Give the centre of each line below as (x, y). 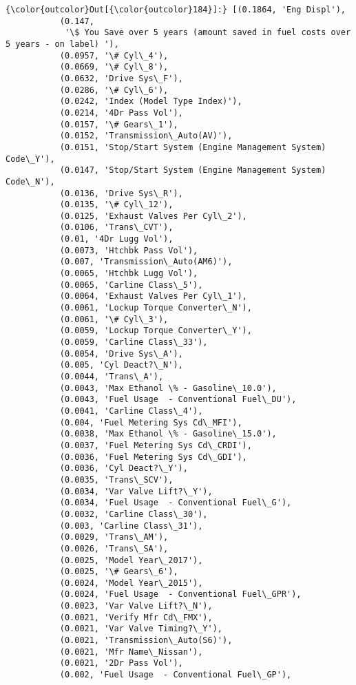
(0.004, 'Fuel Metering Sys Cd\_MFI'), (151, 422)
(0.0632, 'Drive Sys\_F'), (121, 78)
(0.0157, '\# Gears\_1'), (119, 124)
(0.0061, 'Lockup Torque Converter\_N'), (156, 308)
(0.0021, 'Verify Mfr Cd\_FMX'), (136, 617)
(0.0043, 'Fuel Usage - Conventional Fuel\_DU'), (178, 400)
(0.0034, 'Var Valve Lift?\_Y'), (136, 491)
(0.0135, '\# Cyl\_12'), (116, 205)
